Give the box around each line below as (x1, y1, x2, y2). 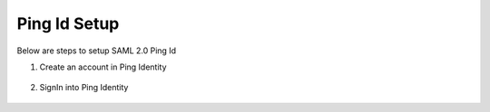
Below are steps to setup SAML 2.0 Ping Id (16, 45, 177, 56)
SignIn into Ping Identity (39, 82, 129, 93)
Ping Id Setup (16, 14, 120, 33)
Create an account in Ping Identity (39, 61, 167, 72)
